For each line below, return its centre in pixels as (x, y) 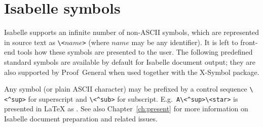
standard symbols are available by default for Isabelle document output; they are (130, 61)
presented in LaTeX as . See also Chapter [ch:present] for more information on (126, 109)
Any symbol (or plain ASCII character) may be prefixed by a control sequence (126, 89)
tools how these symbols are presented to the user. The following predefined (135, 52)
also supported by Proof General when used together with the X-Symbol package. (132, 72)
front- (249, 42)
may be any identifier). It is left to (185, 42)
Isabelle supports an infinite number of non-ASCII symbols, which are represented (132, 32)
